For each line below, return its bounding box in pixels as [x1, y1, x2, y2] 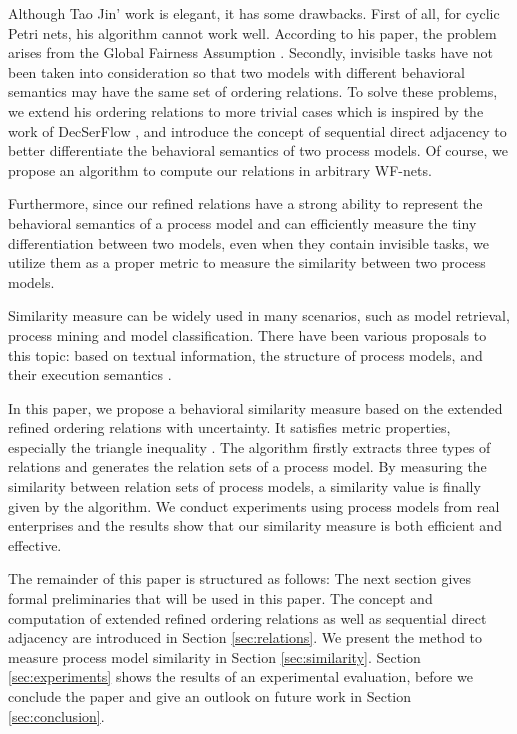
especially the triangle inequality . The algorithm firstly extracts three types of [8, 436, 491, 457]
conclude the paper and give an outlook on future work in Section [8, 686, 412, 706]
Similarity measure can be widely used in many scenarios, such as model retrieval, [8, 305, 510, 326]
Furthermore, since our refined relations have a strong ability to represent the [8, 193, 483, 214]
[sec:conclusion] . [8, 705, 105, 726]
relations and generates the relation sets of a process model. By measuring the [8, 456, 487, 477]
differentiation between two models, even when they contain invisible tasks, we [8, 232, 489, 253]
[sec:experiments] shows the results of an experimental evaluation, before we [8, 666, 473, 687]
